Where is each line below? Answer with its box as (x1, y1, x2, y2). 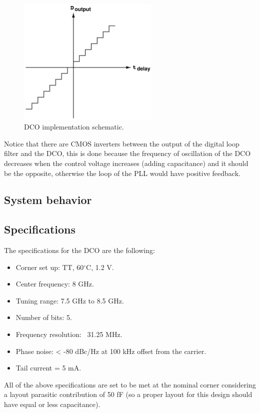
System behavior (4, 192, 92, 207)
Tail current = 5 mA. (15, 362, 81, 373)
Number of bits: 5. (15, 312, 72, 322)
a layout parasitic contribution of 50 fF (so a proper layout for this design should (4, 389, 252, 399)
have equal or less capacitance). (4, 399, 100, 409)
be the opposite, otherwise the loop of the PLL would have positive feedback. (4, 167, 240, 178)
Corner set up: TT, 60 (15, 261, 84, 272)
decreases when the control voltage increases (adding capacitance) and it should (4, 157, 248, 168)
